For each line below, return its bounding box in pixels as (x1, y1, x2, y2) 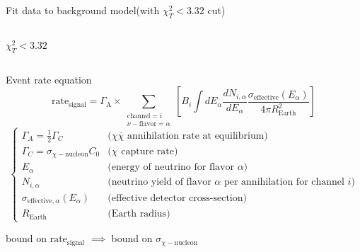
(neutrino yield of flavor (108, 177, 211, 188)
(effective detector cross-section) (108, 193, 247, 203)
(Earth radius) (108, 209, 170, 219)
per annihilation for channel (223, 177, 344, 188)
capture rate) (121, 146, 178, 156)
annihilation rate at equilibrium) (127, 130, 268, 141)
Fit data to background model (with (6, 3, 160, 17)
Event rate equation (6, 71, 92, 86)
